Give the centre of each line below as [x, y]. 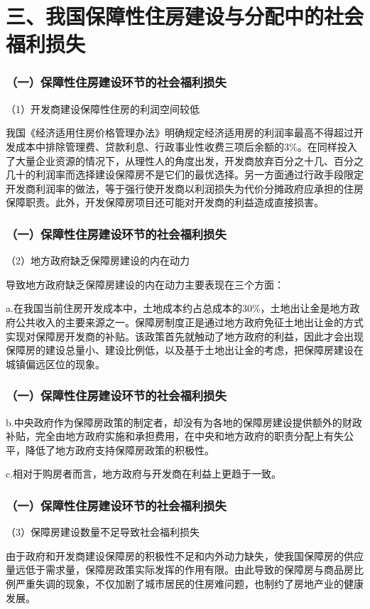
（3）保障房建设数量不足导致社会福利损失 [103, 532]
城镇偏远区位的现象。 [55, 363]
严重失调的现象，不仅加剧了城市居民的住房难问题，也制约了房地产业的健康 [189, 583]
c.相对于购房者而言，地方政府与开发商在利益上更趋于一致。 [144, 474]
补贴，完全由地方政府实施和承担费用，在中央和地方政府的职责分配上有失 [175, 436]
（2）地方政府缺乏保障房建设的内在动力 [98, 260]
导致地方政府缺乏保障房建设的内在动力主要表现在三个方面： [145, 284]
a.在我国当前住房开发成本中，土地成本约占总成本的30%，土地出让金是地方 [178, 308]
